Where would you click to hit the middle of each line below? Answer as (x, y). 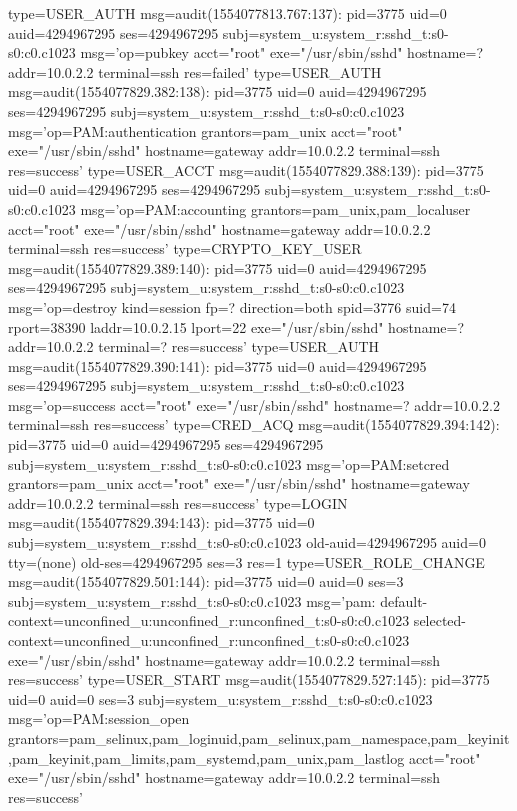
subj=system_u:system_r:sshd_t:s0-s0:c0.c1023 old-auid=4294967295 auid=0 (247, 542)
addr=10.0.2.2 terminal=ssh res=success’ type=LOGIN (178, 502)
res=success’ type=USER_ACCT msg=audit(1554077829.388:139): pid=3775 (246, 169)
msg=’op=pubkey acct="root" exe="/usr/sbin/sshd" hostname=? (282, 52)
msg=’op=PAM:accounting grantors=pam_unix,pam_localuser (275, 208)
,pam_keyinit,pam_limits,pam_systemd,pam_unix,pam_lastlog (206, 757)
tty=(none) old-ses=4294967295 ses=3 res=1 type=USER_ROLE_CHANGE (246, 561)
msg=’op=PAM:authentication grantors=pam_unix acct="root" (205, 130)
